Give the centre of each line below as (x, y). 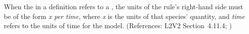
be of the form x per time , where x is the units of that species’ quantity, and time (124, 16)
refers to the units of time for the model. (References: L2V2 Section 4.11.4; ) (118, 25)
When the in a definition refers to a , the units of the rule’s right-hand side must (124, 6)
